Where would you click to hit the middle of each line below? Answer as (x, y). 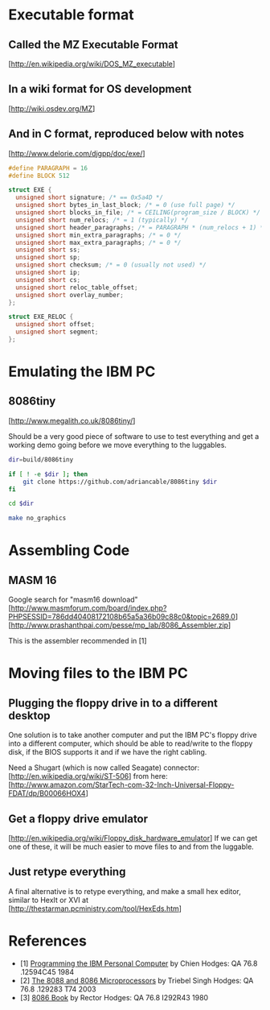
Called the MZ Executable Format (93, 45)
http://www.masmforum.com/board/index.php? (89, 608)
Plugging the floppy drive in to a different (113, 703)
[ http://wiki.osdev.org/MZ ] (52, 108)
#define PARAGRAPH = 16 (48, 168)
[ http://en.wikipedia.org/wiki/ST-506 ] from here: (88, 776)
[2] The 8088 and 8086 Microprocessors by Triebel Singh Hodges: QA (137, 980)
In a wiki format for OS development (100, 89)
